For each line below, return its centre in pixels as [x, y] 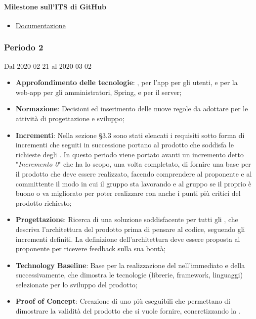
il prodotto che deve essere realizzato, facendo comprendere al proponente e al [134, 173]
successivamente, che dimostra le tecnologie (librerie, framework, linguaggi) [129, 275]
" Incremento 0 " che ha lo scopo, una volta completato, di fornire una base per [133, 164]
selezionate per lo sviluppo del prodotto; [76, 284]
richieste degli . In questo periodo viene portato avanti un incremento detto [129, 154]
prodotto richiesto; [43, 203]
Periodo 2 [24, 47]
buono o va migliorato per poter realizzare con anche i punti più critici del [128, 193]
